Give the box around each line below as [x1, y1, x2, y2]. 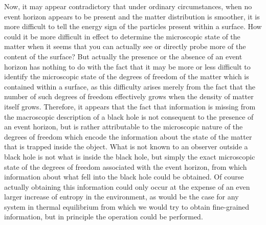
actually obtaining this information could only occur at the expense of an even [4, 181, 250, 192]
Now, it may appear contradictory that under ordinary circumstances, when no [4, 1, 252, 11]
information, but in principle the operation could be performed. [4, 211, 203, 222]
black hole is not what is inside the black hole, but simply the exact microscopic [4, 151, 255, 162]
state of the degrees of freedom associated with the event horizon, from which [4, 161, 247, 172]
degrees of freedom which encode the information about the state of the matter [4, 131, 252, 142]
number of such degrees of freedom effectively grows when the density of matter [4, 91, 254, 102]
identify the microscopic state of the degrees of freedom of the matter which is [4, 71, 249, 82]
